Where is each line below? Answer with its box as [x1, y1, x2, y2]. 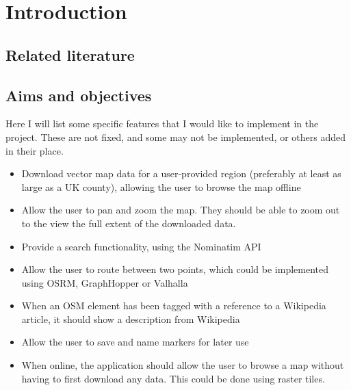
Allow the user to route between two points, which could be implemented [21, 262, 328, 276]
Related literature [5, 44, 135, 65]
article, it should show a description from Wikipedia [21, 311, 240, 326]
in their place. [5, 143, 64, 157]
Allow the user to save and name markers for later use [21, 335, 249, 349]
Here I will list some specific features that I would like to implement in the [5, 116, 319, 131]
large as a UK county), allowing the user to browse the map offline [21, 179, 301, 194]
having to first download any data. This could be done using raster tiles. [21, 371, 325, 385]
